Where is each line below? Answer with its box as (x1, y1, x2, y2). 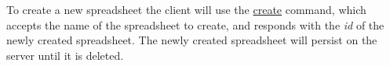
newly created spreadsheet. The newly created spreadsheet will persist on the (6, 32, 377, 48)
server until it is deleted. (6, 47, 124, 63)
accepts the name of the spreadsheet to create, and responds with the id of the (6, 16, 385, 33)
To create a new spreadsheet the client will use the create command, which (6, 2, 366, 17)
